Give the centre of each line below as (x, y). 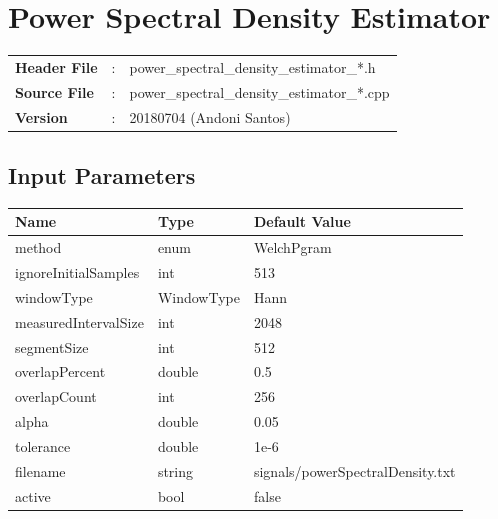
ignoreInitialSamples (77, 272)
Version (41, 116)
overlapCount (56, 396)
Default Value (302, 221)
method (38, 247)
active (33, 495)
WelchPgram (292, 247)
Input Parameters (102, 175)
